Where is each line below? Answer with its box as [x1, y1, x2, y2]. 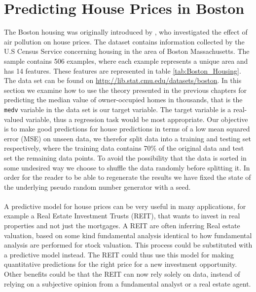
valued [4, 114, 24, 124]
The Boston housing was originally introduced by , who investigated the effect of [4, 27, 248, 37]
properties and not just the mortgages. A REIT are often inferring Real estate [4, 220, 240, 231]
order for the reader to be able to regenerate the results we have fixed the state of [4, 172, 251, 182]
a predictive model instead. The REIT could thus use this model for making [4, 249, 234, 259]
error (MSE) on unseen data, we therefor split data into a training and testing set [4, 133, 251, 143]
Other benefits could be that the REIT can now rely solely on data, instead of [4, 269, 240, 279]
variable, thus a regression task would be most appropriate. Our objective [25, 114, 248, 124]
